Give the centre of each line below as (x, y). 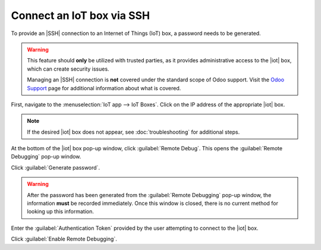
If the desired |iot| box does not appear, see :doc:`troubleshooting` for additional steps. (133, 132)
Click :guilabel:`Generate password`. (56, 167)
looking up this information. (61, 211)
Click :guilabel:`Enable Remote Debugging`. (64, 239)
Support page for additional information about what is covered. (104, 88)
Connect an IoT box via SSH (81, 15)
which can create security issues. (68, 69)
